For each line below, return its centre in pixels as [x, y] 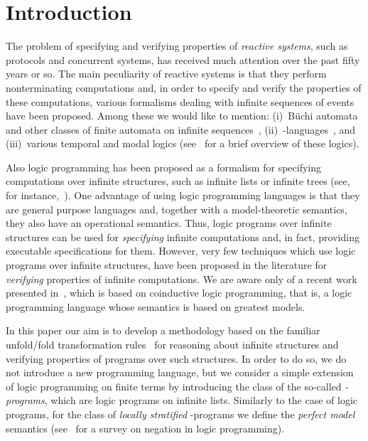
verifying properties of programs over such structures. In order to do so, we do [176, 358]
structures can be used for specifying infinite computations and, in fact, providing [183, 237]
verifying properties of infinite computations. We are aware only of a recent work [182, 278]
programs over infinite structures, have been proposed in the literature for [167, 265]
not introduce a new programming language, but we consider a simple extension [180, 372]
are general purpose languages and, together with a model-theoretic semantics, [177, 209]
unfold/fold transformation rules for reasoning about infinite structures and [172, 344]
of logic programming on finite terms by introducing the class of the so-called [174, 386]
